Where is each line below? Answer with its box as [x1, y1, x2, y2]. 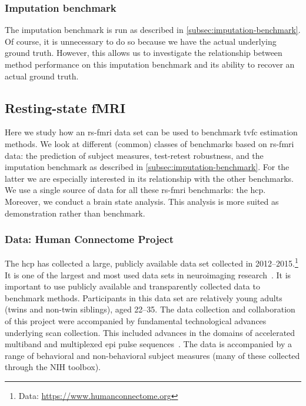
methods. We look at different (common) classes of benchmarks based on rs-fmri [5, 137, 294, 149]
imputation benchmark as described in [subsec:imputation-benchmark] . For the [5, 161, 290, 173]
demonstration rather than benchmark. [5, 207, 145, 219]
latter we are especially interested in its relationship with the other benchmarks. [5, 172, 294, 184]
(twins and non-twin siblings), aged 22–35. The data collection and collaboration [5, 303, 295, 315]
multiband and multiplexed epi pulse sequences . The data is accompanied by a [5, 338, 292, 350]
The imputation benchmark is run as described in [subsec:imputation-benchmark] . [5, 24, 301, 36]
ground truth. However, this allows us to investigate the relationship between [5, 46, 282, 59]
